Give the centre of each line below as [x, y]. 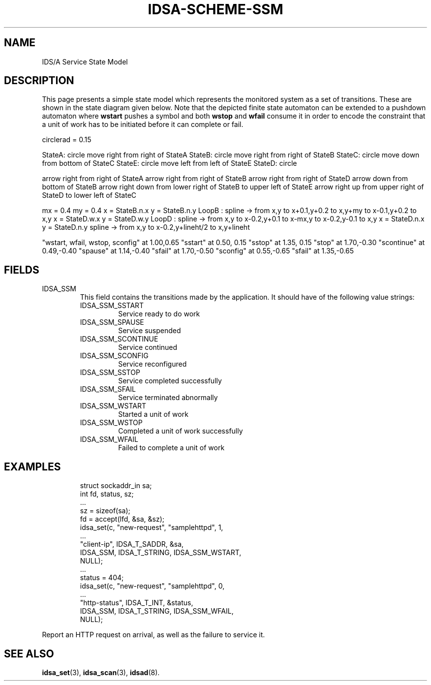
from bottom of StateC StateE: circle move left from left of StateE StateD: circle [169, 163]
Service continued [148, 347]
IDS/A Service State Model [85, 62]
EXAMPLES [32, 467]
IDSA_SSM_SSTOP [110, 373]
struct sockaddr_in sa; [116, 486]
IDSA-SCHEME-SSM [215, 9]
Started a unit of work [153, 414]
